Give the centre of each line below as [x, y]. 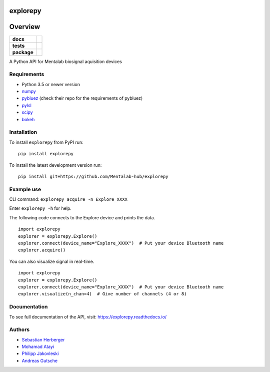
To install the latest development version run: [55, 165]
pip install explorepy [46, 154]
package [23, 52]
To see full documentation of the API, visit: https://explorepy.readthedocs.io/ [88, 317]
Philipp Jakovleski [40, 353]
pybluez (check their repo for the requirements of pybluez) [82, 98]
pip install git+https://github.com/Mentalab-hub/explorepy [93, 176]
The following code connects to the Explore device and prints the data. [82, 217]
